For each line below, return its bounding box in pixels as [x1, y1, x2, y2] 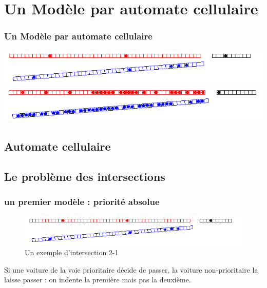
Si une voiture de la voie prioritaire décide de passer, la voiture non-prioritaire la [4, 264, 258, 275]
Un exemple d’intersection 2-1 [25, 247, 119, 258]
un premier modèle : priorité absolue [4, 195, 160, 208]
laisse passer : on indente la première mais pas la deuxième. [4, 274, 191, 285]
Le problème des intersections [4, 169, 165, 184]
